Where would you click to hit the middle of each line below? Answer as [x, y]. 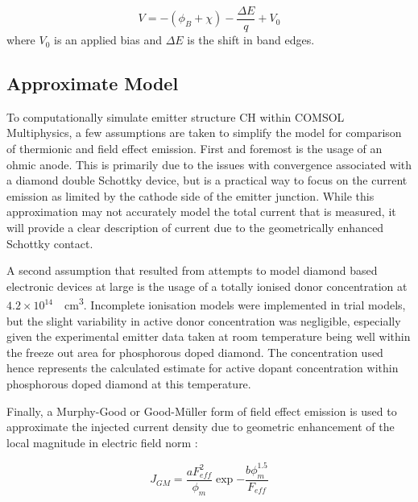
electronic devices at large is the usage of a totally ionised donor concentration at [207, 286]
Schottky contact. [50, 243]
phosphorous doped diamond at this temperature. [129, 384]
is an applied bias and [108, 40]
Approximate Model [93, 83]
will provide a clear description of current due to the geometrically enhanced [195, 228]
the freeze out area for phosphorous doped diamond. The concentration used [195, 352]
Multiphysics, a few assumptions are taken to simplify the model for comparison [204, 133]
